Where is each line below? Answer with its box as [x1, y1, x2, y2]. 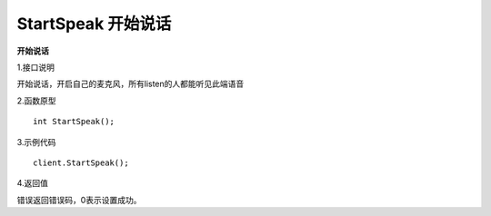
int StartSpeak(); [33, 116, 115, 127]
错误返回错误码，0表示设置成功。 [16, 194, 142, 205]
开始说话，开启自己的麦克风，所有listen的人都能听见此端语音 [16, 78, 245, 90]
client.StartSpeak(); [33, 157, 129, 168]
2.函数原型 [16, 95, 56, 106]
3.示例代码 [16, 136, 56, 147]
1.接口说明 [16, 62, 55, 73]
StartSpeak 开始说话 [16, 14, 172, 34]
